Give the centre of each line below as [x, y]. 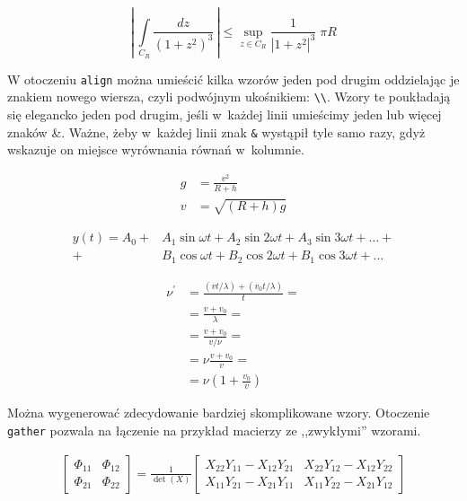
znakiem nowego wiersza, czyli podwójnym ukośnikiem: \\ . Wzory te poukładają [229, 97]
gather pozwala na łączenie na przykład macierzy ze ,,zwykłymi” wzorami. [214, 430]
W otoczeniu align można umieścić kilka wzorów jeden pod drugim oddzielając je [233, 79]
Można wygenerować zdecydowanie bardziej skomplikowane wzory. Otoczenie [219, 413]
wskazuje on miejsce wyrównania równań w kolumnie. [156, 149]
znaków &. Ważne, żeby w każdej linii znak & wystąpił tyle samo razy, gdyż [216, 132]
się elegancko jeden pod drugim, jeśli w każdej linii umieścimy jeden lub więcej [225, 114]
